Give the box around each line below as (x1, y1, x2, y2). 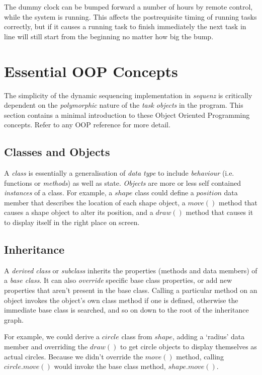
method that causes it (186, 207, 253, 217)
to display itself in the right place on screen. (4, 217, 140, 228)
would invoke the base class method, (54, 361, 166, 371)
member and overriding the (4, 341, 88, 351)
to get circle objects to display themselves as (120, 341, 257, 351)
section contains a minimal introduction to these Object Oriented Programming (4, 109, 250, 120)
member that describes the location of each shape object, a (4, 197, 186, 207)
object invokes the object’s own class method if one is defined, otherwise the (4, 294, 238, 305)
